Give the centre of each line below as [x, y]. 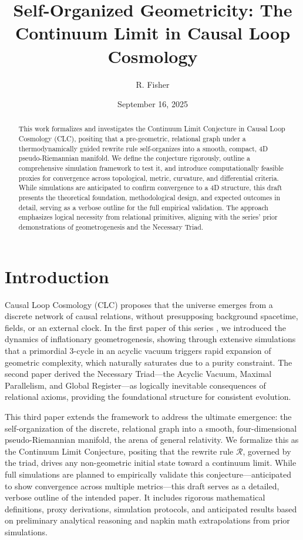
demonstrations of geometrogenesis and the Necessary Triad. [111, 227]
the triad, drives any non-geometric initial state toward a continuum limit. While [151, 463]
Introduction [57, 276]
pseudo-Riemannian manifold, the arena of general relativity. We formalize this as [152, 440]
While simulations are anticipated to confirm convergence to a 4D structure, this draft [150, 188]
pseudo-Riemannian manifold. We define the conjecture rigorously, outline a [134, 158]
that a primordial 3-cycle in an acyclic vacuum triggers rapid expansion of [138, 351]
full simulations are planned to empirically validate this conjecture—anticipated [148, 474]
